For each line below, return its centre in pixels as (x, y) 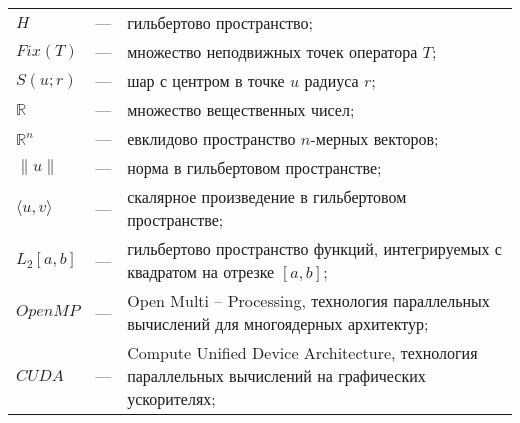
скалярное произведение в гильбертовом (267, 196)
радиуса (331, 80)
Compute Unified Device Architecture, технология (302, 352)
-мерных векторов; (374, 138)
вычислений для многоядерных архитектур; (278, 323)
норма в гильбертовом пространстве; (254, 167)
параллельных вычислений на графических (276, 375)
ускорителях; (171, 398)
